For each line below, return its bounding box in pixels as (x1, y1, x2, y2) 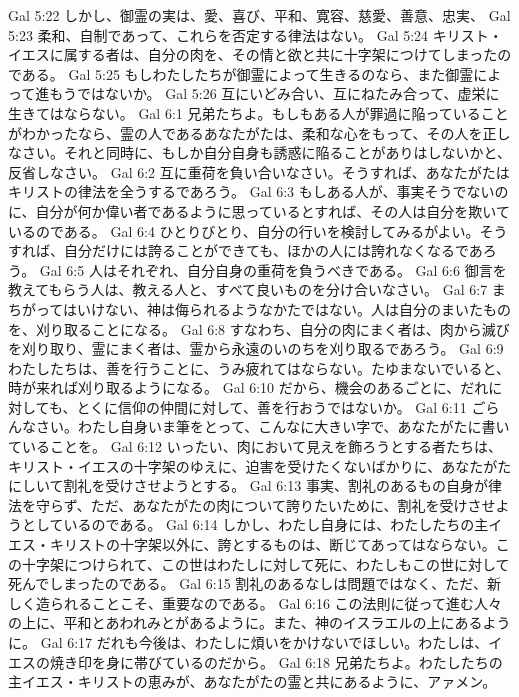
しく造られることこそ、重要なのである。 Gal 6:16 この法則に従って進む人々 (8, 592, 502, 613)
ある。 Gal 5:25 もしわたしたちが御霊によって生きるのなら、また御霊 (21, 63, 474, 84)
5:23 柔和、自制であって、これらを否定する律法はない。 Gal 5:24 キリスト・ (8, 24, 503, 45)
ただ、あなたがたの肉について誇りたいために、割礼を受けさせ (90, 494, 496, 515)
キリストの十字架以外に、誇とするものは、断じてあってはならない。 (49, 534, 496, 555)
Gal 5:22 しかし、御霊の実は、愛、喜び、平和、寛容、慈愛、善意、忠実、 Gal (8, 5, 511, 25)
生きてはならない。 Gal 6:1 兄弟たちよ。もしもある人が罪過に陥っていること (8, 102, 509, 123)
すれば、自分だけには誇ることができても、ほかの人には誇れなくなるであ (8, 240, 483, 261)
